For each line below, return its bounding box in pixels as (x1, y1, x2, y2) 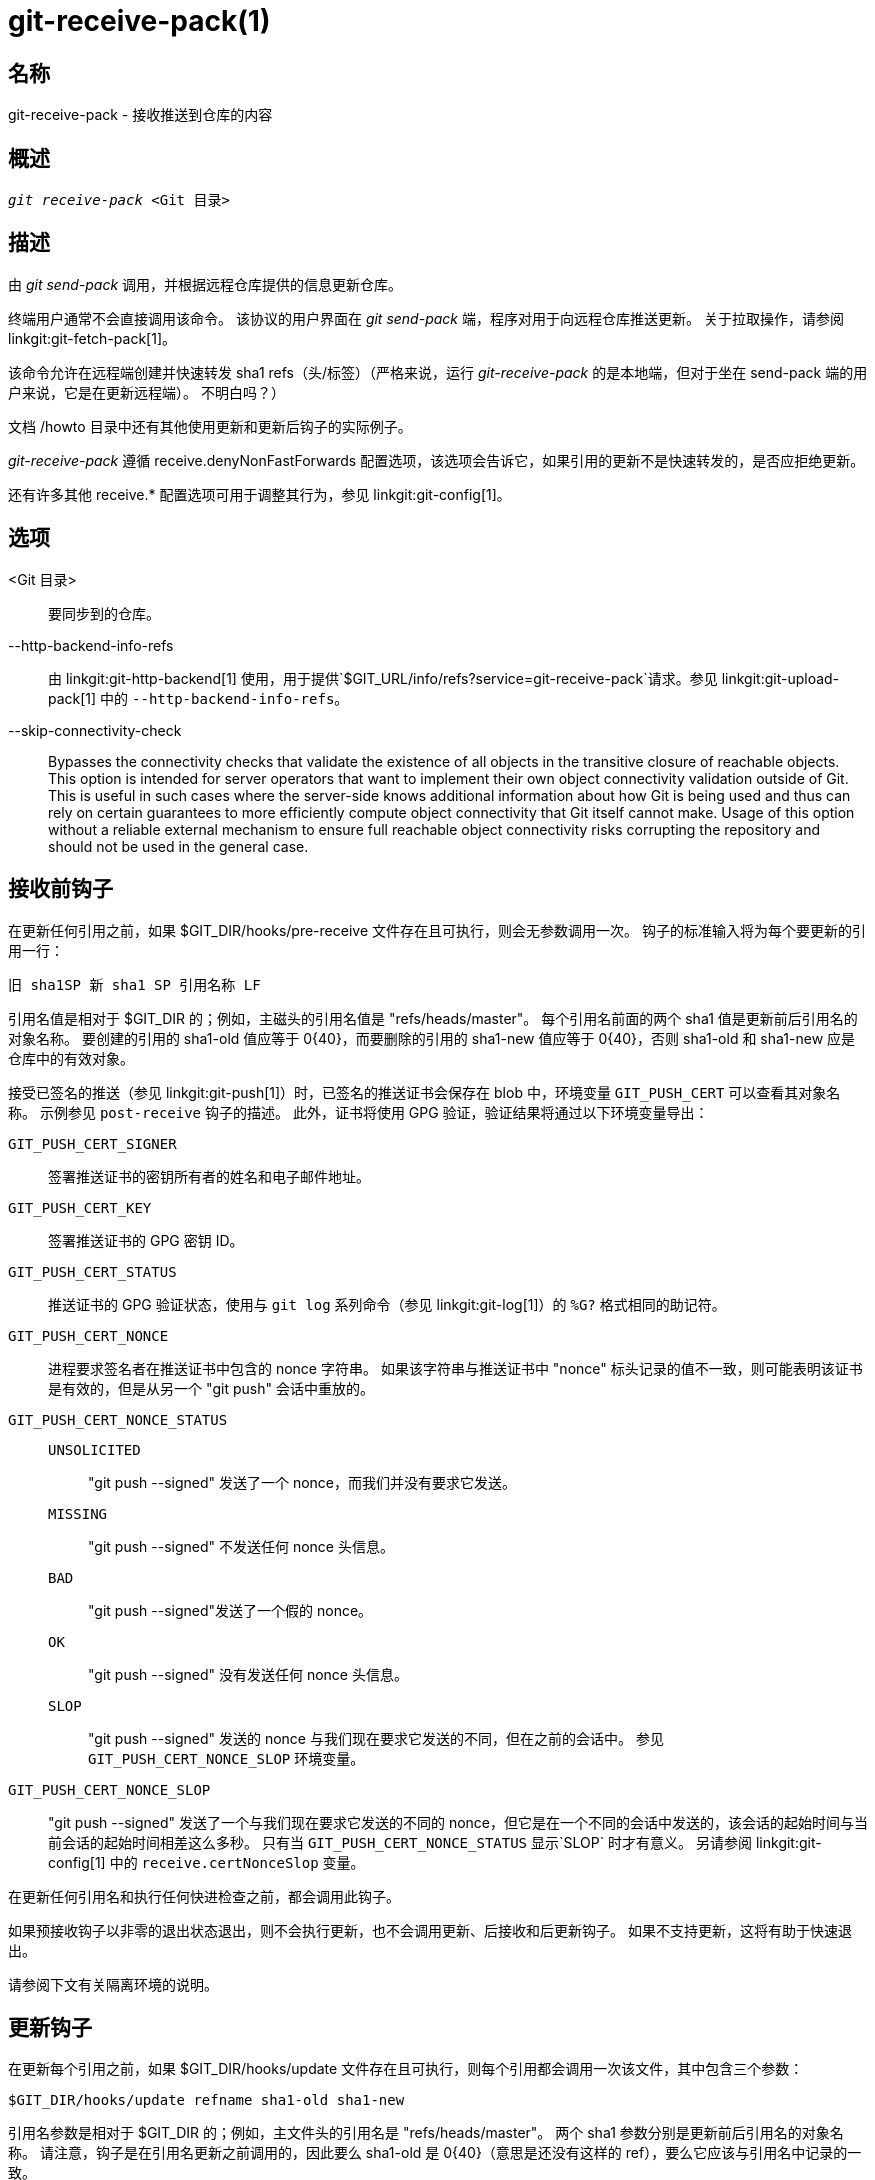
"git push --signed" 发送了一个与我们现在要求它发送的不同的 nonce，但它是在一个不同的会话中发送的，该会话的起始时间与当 (48, 1813, 869, 1831)
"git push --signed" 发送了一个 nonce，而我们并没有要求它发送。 (88, 1473, 517, 1491)
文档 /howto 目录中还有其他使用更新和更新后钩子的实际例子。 (8, 417, 412, 435)
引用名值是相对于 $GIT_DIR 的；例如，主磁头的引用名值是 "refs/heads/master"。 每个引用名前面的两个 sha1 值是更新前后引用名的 (8, 1009, 858, 1027)
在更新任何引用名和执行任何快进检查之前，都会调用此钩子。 (8, 1887, 400, 1905)
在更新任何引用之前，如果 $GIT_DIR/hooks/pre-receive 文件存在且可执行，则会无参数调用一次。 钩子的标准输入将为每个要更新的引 (8, 921, 866, 939)
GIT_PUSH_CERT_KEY (8, 1199, 152, 1216)
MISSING (48, 1505, 108, 1522)
